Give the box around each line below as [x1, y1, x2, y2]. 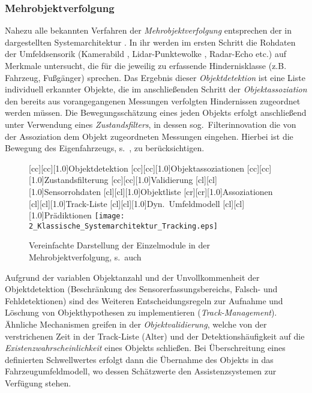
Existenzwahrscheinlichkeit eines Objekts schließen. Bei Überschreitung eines [5, 341, 286, 354]
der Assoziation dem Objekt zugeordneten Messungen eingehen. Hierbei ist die [5, 130, 293, 142]
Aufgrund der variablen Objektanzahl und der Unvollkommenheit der [5, 271, 260, 283]
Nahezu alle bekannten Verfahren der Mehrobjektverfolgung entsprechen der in [5, 24, 292, 37]
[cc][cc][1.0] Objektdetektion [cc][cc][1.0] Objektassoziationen [29, 161, 245, 174]
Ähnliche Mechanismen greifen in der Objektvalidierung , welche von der [5, 318, 267, 330]
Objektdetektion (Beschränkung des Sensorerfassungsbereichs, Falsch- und [5, 283, 278, 295]
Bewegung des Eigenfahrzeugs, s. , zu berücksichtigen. [5, 142, 205, 154]
